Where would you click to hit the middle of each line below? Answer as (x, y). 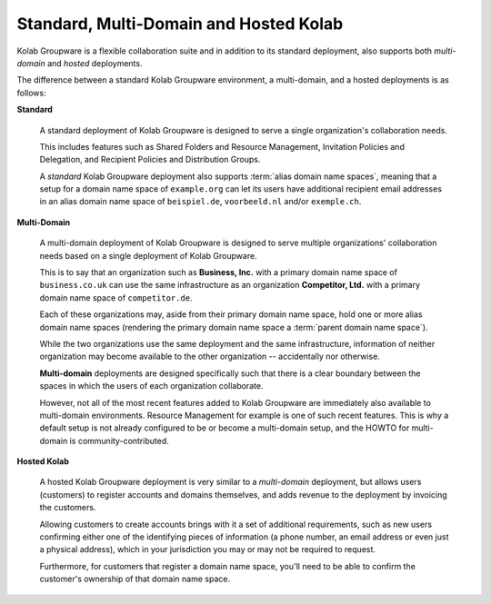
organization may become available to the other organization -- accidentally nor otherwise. (210, 356)
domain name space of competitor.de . (116, 297)
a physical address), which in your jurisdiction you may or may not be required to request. (208, 550)
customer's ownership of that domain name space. (135, 579)
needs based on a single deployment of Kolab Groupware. (149, 255)
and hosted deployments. (95, 63)
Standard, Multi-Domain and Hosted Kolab (180, 24)
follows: (31, 93)
